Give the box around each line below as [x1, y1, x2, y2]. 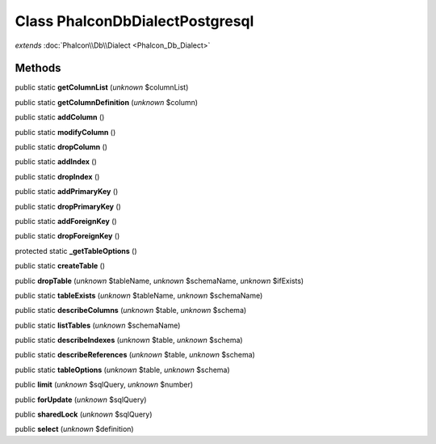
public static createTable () [15, 261, 105, 271]
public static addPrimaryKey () [15, 187, 119, 197]
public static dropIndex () [15, 171, 100, 181]
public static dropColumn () [15, 142, 108, 152]
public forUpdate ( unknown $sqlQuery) [15, 395, 147, 404]
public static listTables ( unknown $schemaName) [15, 320, 181, 330]
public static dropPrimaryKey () [15, 201, 121, 211]
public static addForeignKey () [15, 216, 117, 226]
